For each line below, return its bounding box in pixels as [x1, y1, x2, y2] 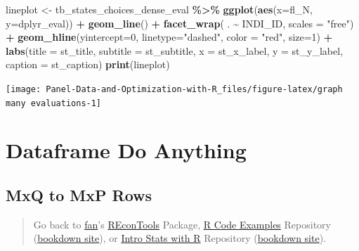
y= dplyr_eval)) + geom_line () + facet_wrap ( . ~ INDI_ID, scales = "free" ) [6, 15, 354, 30]
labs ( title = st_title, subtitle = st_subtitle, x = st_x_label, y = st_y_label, [6, 43, 344, 58]
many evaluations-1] [6, 98, 102, 108]
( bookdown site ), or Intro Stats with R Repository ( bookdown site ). [33, 231, 327, 245]
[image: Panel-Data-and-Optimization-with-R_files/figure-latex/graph [6, 84, 343, 94]
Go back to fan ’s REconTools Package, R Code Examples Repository [33, 217, 331, 231]
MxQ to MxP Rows [6, 184, 152, 206]
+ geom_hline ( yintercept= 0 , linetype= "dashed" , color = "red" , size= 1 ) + [6, 30, 333, 44]
